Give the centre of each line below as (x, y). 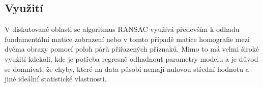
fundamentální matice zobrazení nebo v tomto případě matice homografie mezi (127, 39)
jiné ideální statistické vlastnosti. (56, 79)
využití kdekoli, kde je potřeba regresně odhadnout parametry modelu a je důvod (131, 58)
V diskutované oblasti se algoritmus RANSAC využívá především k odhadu (122, 29)
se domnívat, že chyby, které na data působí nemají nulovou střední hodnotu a (127, 69)
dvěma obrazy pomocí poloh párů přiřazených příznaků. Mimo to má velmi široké (132, 49)
